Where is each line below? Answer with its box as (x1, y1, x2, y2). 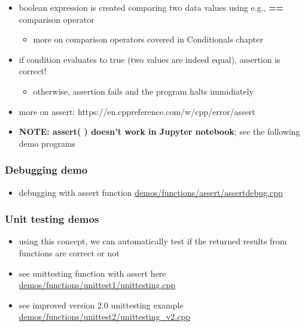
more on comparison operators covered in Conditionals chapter (33, 33, 263, 46)
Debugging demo (5, 162, 88, 177)
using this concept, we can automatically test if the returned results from (19, 235, 287, 247)
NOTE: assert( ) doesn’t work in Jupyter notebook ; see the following (19, 125, 300, 138)
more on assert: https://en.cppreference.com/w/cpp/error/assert (19, 105, 255, 117)
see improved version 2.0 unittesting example (19, 298, 184, 311)
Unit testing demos (5, 211, 99, 226)
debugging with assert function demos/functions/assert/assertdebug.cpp (19, 186, 283, 198)
